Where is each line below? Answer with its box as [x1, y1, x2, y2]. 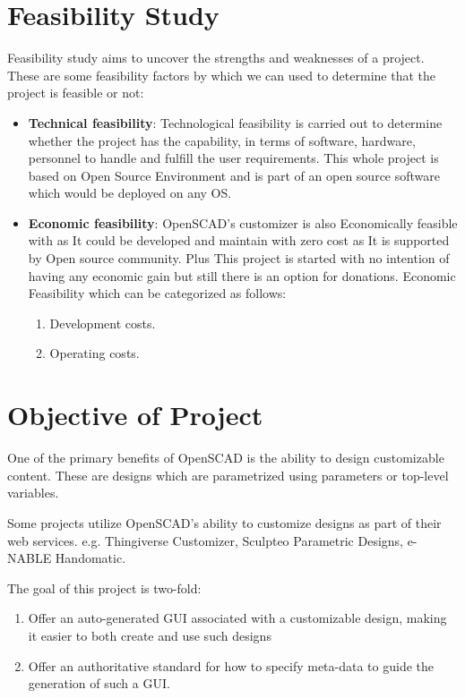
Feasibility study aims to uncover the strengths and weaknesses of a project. [7, 48, 425, 67]
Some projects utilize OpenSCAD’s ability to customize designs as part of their [7, 513, 442, 532]
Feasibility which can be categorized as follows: [28, 284, 287, 302]
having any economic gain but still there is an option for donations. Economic [28, 266, 456, 285]
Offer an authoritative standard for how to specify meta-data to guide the [28, 656, 435, 675]
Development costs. [49, 313, 156, 332]
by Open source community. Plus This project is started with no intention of [28, 249, 450, 268]
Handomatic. [55, 549, 126, 567]
